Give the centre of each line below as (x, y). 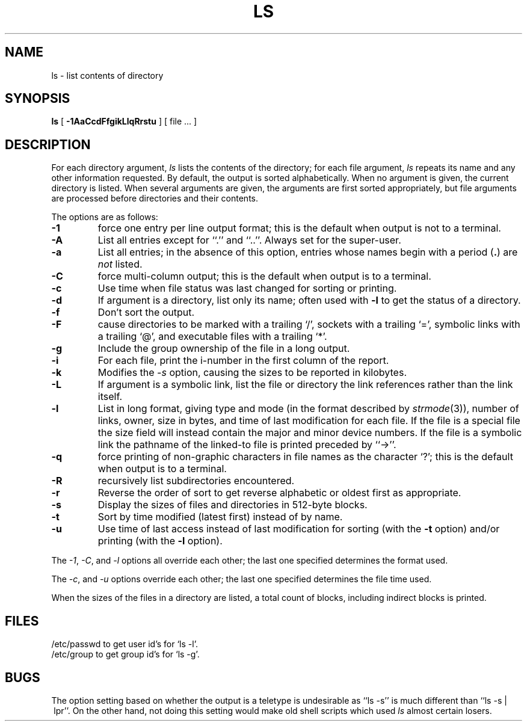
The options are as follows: (105, 217)
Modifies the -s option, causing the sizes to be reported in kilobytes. (252, 373)
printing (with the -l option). (160, 541)
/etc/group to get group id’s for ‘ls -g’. (125, 654)
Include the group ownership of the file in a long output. (224, 349)
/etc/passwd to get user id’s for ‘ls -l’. (125, 644)
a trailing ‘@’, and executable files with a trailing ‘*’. (212, 337)
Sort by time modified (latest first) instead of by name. (220, 517)
